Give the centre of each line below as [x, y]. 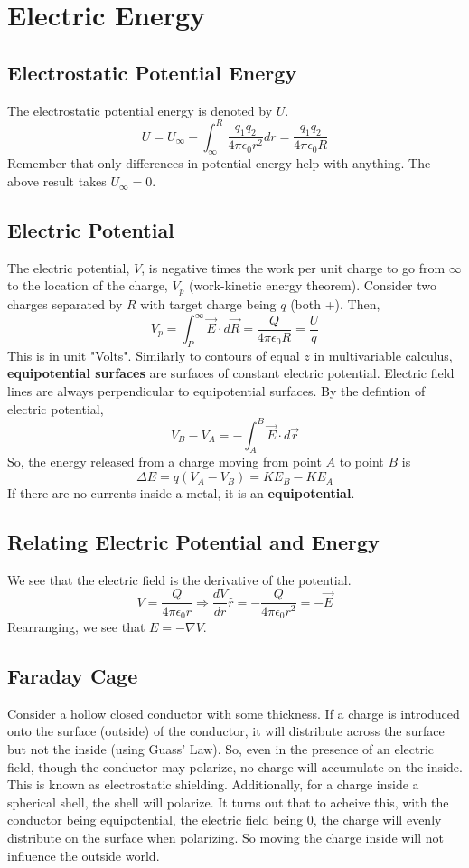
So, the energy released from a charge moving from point [164, 462]
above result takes [57, 181]
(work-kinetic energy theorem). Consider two [312, 285]
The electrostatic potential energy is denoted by [140, 110]
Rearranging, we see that [76, 626]
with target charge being [208, 303]
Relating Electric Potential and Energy [193, 542]
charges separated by [65, 303]
